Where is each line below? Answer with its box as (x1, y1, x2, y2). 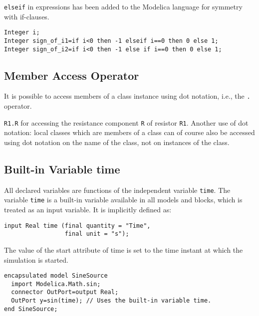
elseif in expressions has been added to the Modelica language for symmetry (4, 1, 243, 11)
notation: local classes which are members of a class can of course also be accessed (4, 127, 255, 138)
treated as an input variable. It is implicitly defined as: (4, 204, 172, 215)
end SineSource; (4, 305, 58, 313)
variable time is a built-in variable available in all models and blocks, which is (4, 194, 243, 205)
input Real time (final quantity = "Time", (4, 222, 151, 229)
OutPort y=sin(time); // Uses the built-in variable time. (11, 297, 212, 305)
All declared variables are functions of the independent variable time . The (4, 184, 231, 195)
